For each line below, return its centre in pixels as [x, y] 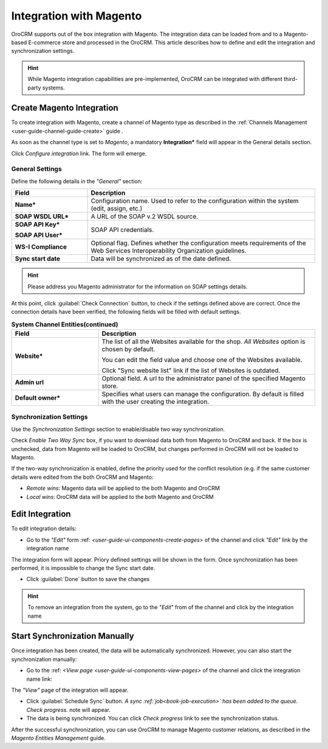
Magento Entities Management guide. [58, 738]
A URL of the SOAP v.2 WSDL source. [145, 217]
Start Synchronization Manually [73, 636]
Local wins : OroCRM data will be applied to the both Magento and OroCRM [120, 496]
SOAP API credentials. [122, 230]
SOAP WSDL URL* [42, 217]
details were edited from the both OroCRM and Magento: [82, 477]
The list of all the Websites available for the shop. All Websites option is [203, 342]
